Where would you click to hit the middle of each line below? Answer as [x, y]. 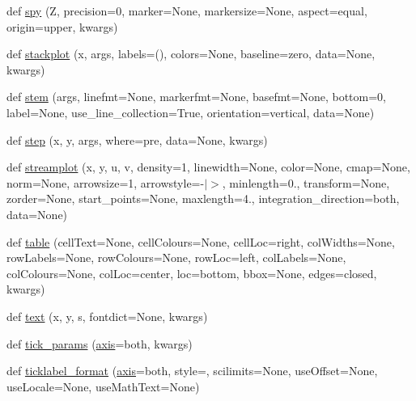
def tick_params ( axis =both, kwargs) [100, 343]
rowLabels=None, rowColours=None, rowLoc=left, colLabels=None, [176, 257]
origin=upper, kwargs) [62, 26]
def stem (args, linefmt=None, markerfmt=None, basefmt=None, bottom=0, [196, 97]
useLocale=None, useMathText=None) [103, 386]
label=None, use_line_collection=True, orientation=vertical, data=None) [191, 112]
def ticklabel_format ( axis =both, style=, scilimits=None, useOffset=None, [192, 371]
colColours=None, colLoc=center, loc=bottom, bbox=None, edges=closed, [192, 273]
